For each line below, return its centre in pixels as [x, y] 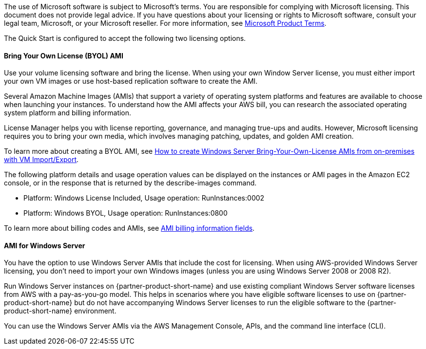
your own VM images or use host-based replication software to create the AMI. [131, 81]
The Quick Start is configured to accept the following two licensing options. [125, 38]
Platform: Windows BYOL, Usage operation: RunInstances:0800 [126, 213]
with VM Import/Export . [41, 160]
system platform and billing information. [68, 113]
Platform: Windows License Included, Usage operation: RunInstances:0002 [144, 198]
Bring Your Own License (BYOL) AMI [64, 55]
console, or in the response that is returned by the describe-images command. [130, 183]
